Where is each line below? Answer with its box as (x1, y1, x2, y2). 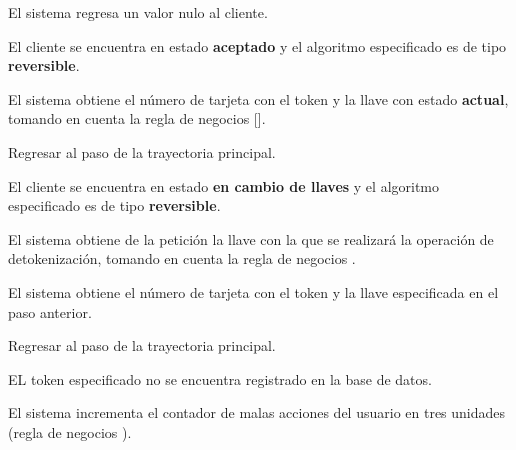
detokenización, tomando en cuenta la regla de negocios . (8, 248, 356, 269)
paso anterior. (8, 301, 92, 322)
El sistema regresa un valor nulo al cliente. (8, 2, 268, 22)
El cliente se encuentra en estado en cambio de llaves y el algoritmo (8, 175, 440, 196)
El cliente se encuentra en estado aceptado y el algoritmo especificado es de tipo (8, 35, 507, 56)
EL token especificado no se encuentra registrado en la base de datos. (8, 368, 432, 389)
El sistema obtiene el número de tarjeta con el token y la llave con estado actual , (8, 88, 509, 109)
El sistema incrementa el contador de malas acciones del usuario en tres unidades (8, 402, 506, 423)
